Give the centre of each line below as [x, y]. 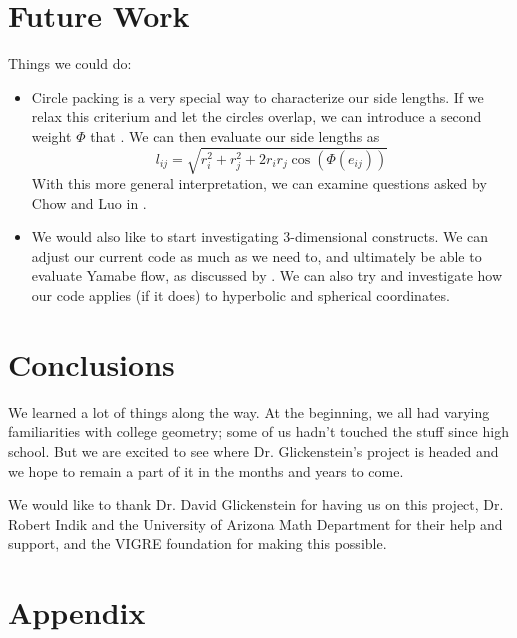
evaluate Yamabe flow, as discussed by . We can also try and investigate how [267, 275]
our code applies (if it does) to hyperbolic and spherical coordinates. [240, 295]
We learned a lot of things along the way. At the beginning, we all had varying [249, 411]
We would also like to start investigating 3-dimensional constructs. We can [260, 236]
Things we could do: [70, 63]
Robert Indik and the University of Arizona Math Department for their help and [255, 523]
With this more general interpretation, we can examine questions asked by [259, 183]
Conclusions [91, 363]
